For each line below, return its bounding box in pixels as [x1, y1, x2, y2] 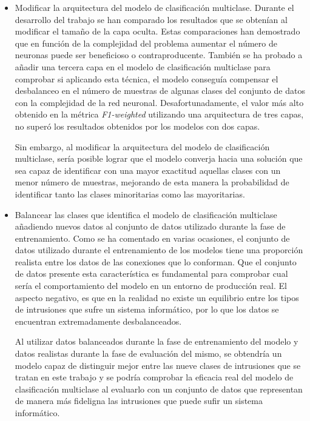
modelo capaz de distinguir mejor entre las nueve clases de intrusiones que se [15, 359, 301, 371]
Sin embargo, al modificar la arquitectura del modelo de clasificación [15, 140, 270, 153]
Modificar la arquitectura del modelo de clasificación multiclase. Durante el [15, 1, 294, 13]
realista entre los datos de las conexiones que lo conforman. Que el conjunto [15, 255, 297, 268]
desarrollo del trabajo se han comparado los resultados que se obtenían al [15, 13, 288, 25]
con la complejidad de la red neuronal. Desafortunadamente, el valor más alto [15, 96, 304, 108]
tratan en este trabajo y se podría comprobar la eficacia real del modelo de [15, 371, 294, 383]
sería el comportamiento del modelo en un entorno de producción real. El [15, 279, 287, 292]
